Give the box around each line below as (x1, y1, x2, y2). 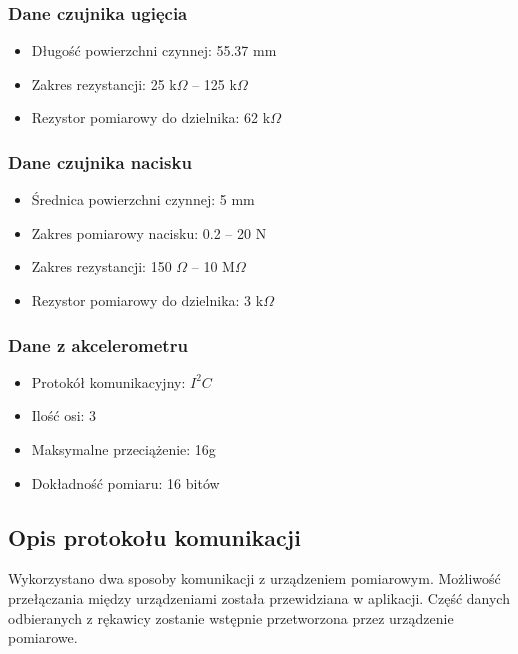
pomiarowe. (8, 627, 78, 648)
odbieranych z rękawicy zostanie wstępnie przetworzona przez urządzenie (8, 607, 454, 628)
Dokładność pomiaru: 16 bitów (31, 472, 220, 493)
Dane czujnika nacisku (8, 149, 192, 174)
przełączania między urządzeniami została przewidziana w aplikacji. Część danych (8, 587, 510, 608)
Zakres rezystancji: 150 (31, 256, 172, 277)
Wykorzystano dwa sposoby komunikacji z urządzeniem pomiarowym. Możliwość (8, 568, 501, 589)
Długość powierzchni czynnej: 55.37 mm (31, 40, 277, 61)
